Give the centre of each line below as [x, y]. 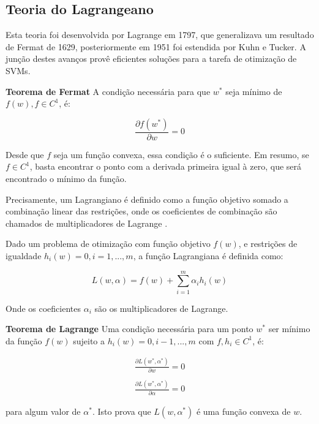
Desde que [25, 154]
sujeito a [89, 340]
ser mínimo [289, 329]
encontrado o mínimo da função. [66, 178]
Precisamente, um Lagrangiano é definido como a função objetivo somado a [147, 199]
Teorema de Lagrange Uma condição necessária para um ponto [129, 329]
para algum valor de [43, 411]
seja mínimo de [254, 91]
